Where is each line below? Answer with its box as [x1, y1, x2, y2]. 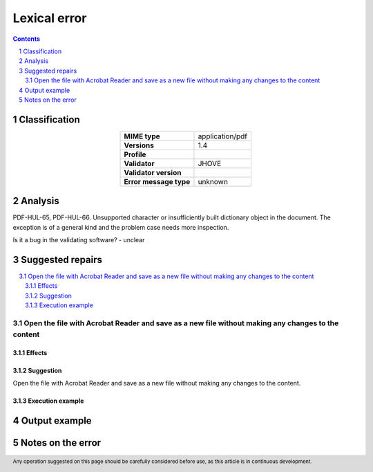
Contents [12, 35, 41, 43]
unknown [198, 176, 228, 186]
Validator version [124, 167, 182, 177]
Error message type [124, 176, 191, 186]
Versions [124, 140, 155, 150]
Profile [124, 149, 146, 159]
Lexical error [12, 10, 87, 26]
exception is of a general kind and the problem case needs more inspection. [12, 223, 229, 231]
